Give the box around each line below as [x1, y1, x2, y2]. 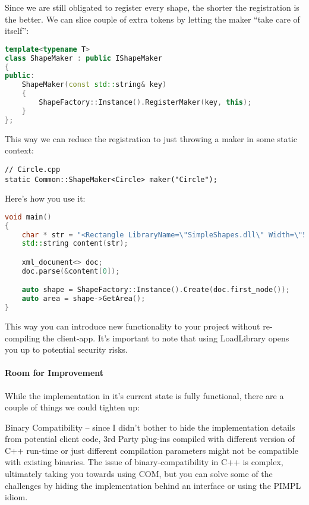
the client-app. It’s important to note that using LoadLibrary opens [42, 331, 289, 344]
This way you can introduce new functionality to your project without [5, 319, 260, 332]
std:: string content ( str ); [21, 239, 128, 248]
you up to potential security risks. [5, 343, 128, 356]
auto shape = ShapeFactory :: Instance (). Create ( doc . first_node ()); [21, 286, 290, 294]
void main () [5, 212, 52, 221]
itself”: [5, 24, 29, 37]
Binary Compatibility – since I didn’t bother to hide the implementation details [5, 421, 295, 433]
